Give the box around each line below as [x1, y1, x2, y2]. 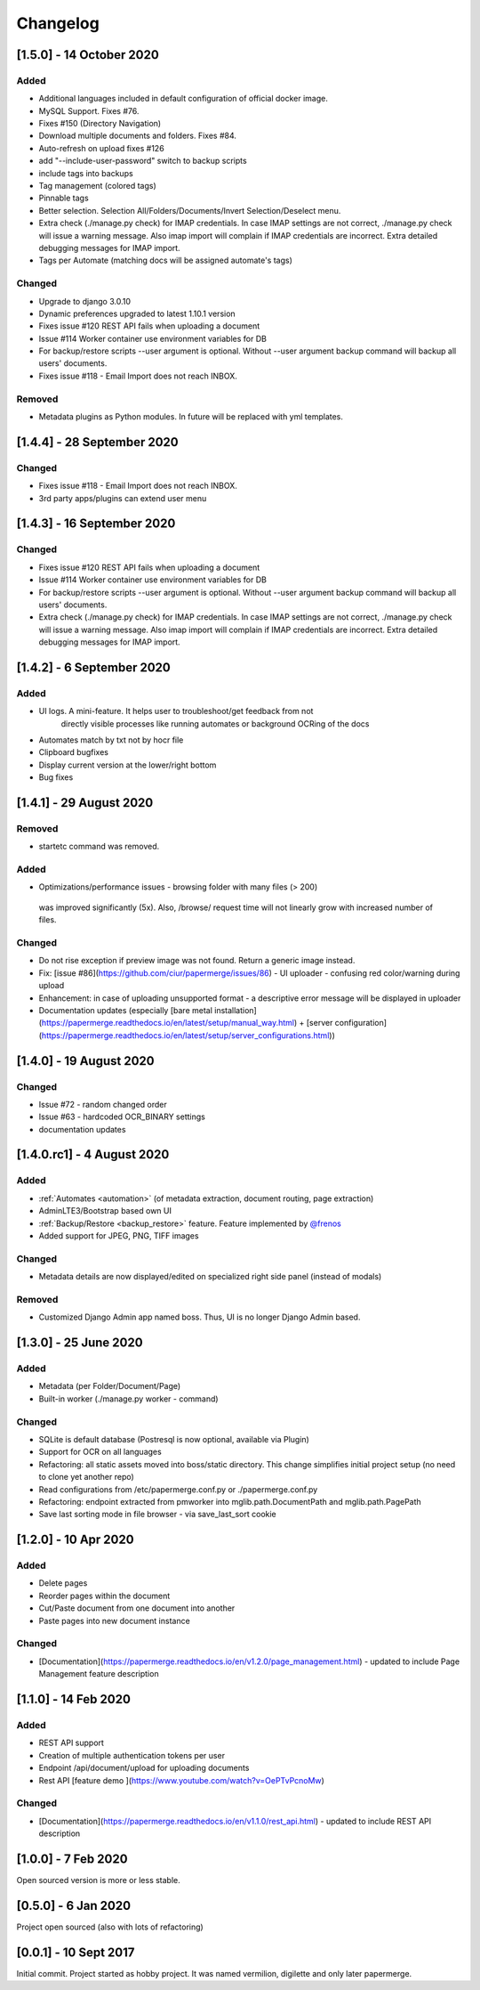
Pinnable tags [38, 192, 89, 204]
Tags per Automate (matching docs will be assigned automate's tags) [38, 255, 293, 266]
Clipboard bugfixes [38, 747, 108, 758]
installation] [213, 1004, 257, 1015]
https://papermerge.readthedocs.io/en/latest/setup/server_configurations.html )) [41, 1029, 335, 1041]
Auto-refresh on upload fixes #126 [38, 142, 164, 153]
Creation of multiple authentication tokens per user [38, 1750, 226, 1760]
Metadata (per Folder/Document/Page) [38, 1381, 181, 1392]
